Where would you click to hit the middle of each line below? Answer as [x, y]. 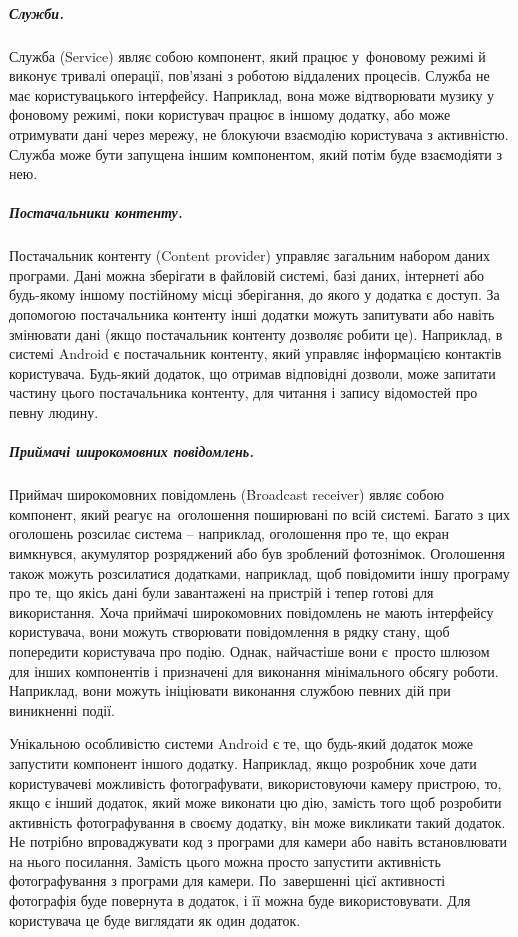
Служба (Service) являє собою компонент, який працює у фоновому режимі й [247, 55]
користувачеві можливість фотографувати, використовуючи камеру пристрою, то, [255, 782]
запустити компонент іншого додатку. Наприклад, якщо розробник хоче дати [243, 762]
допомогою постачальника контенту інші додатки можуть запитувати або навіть [252, 314]
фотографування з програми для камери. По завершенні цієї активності [227, 880]
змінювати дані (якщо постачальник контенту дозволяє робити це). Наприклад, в [256, 333]
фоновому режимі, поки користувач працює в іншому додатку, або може [230, 114]
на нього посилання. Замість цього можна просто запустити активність [225, 860]
